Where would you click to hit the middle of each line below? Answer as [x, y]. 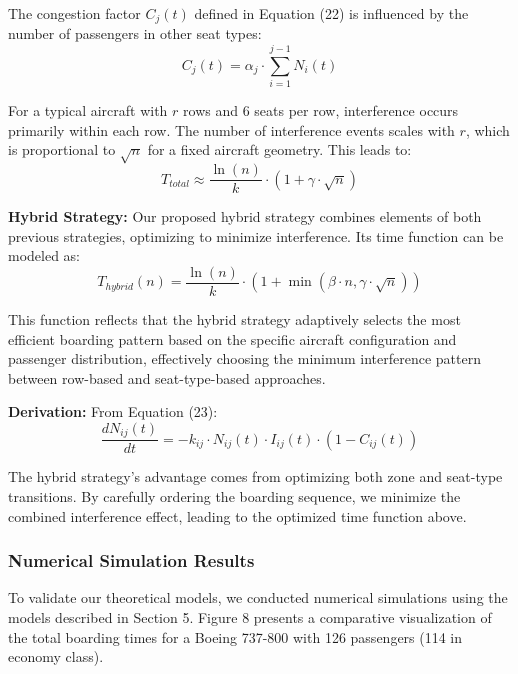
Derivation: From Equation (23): [113, 411]
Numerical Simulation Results [131, 560]
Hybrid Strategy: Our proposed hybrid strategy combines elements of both [245, 216]
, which [487, 129]
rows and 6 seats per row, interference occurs [321, 110]
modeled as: [44, 255]
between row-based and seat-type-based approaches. [167, 377]
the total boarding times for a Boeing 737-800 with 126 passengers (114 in [235, 636]
